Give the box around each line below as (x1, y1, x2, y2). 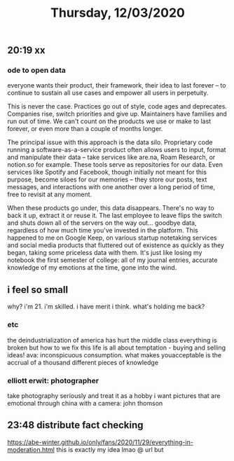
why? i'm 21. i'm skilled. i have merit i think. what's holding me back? (7, 303, 205, 311)
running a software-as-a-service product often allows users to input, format (7, 146, 226, 154)
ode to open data (7, 65, 67, 75)
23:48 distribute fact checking (7, 419, 144, 432)
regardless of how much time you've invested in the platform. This (7, 226, 198, 235)
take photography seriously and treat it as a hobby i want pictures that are (7, 391, 221, 400)
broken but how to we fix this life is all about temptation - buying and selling (7, 343, 226, 352)
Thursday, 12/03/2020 (50, 5, 186, 21)
